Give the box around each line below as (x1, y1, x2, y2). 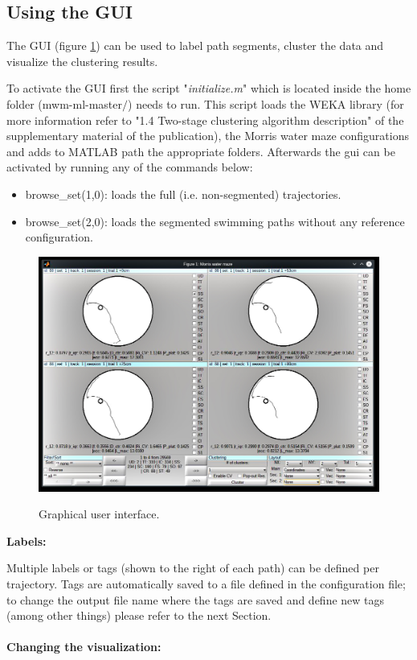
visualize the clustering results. (6, 52, 158, 69)
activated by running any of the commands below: (6, 159, 253, 175)
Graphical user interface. (39, 505, 160, 522)
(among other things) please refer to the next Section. (6, 607, 272, 624)
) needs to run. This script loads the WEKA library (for (128, 95, 404, 112)
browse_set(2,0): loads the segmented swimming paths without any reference (25, 212, 405, 229)
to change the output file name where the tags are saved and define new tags (6, 591, 385, 608)
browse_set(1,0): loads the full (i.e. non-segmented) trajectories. (25, 185, 341, 202)
